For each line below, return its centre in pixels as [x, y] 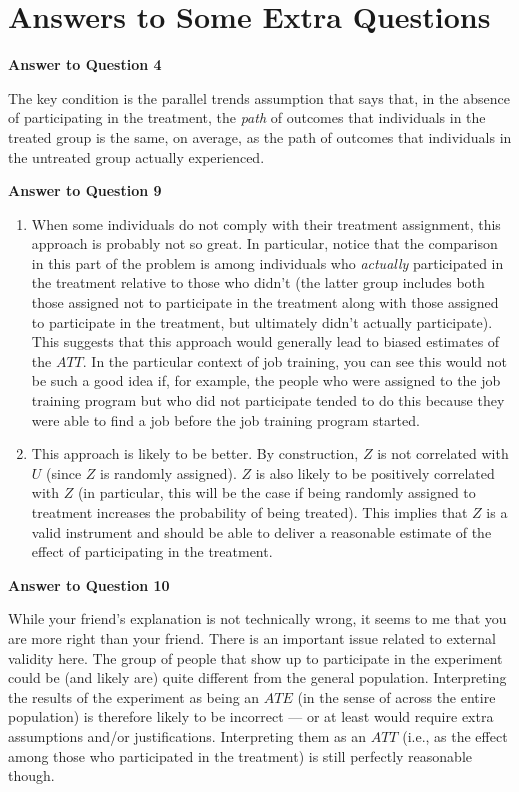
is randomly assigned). [168, 472]
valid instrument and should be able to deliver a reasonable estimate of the [261, 531]
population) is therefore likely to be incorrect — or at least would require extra [251, 716]
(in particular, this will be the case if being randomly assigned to [276, 492]
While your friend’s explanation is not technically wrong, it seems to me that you [257, 618]
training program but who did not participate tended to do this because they [268, 400]
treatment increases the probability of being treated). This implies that [249, 512]
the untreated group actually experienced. [136, 156]
